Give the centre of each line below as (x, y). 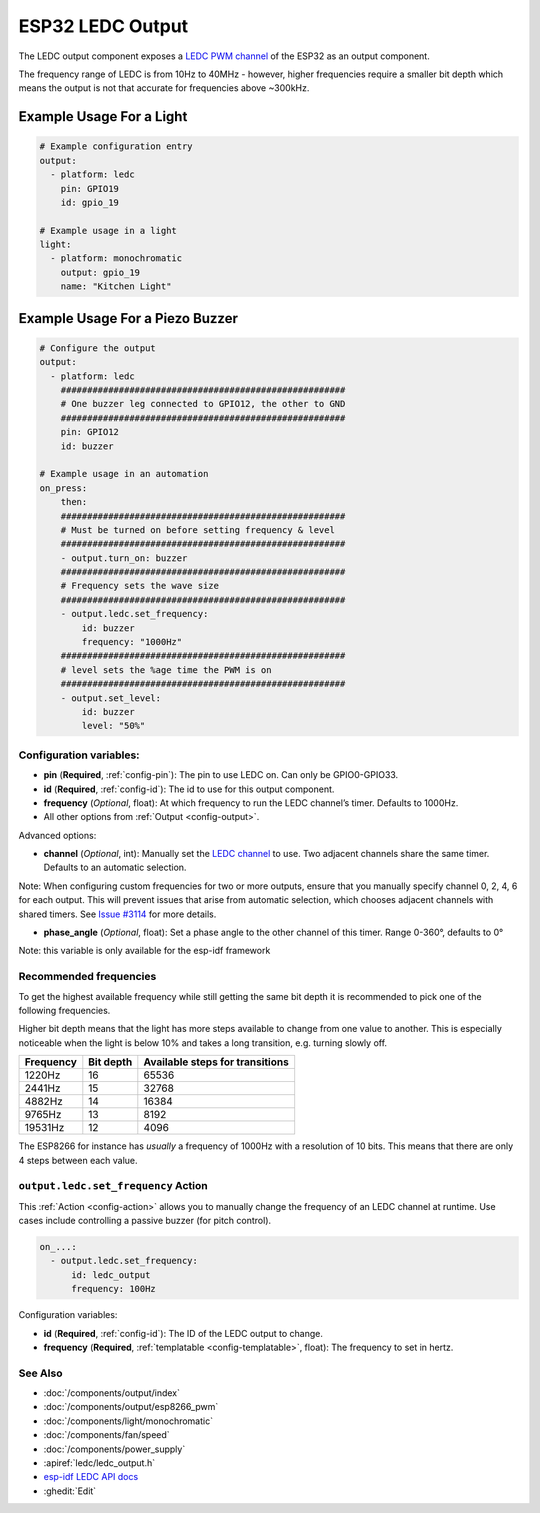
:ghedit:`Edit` (70, 1491)
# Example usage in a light (108, 230)
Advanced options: (57, 835)
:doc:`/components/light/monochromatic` (128, 1421)
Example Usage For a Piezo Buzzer (128, 318)
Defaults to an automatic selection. (115, 867)
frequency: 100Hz (114, 1289)
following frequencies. (64, 1010)
